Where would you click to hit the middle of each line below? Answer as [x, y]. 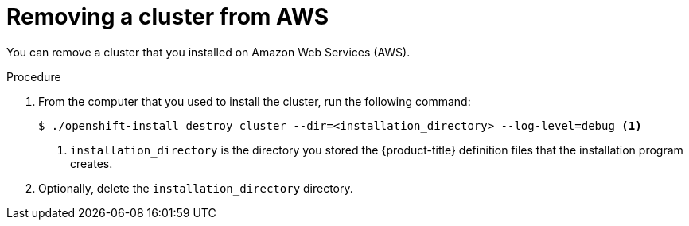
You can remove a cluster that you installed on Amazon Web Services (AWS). [208, 52]
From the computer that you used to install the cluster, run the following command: [255, 101]
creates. [91, 163]
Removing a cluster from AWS [168, 17]
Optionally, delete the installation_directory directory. [196, 188]
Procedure [34, 76]
